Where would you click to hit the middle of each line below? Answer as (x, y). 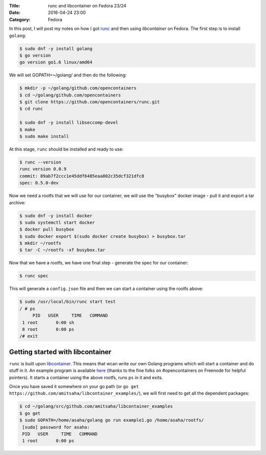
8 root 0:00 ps (48, 329)
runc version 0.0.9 (43, 169)
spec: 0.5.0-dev (39, 183)
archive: (17, 202)
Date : (15, 13)
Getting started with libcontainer (60, 352)
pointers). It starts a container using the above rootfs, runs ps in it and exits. (86, 377)
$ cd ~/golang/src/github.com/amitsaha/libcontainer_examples (96, 406)
